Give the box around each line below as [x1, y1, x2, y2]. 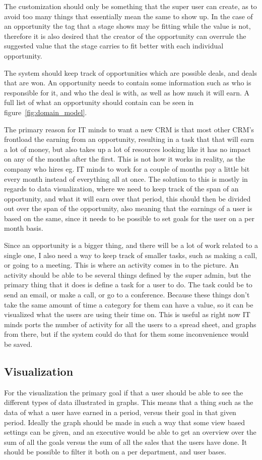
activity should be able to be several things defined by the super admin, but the [4, 269, 251, 280]
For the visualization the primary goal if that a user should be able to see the [4, 387, 243, 397]
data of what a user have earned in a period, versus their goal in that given [4, 406, 236, 417]
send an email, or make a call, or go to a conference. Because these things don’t [4, 289, 250, 300]
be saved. [4, 339, 33, 349]
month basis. [4, 223, 43, 233]
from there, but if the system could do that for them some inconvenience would [4, 329, 249, 339]
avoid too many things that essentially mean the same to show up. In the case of [4, 11, 253, 21]
